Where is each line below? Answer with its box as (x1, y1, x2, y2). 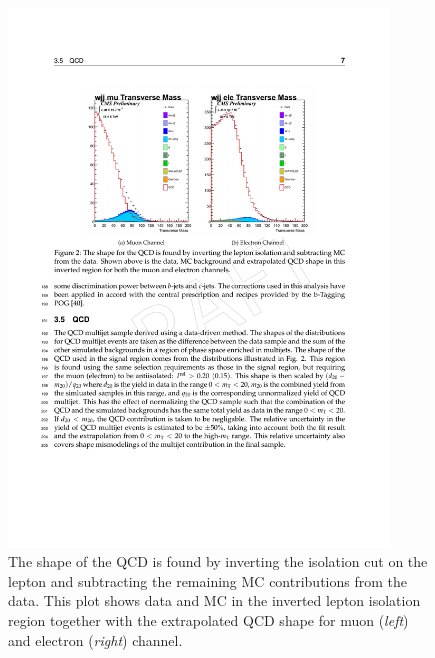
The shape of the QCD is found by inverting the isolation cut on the (8, 551, 428, 572)
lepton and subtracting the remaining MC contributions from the (8, 570, 407, 591)
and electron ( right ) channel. (8, 629, 183, 650)
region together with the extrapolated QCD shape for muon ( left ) (8, 610, 409, 631)
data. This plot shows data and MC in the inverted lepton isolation (8, 590, 421, 611)
